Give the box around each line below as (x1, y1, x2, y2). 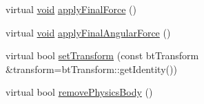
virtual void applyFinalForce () (6, 2, 136, 16)
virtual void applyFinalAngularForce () (6, 25, 171, 39)
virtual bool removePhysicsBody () (6, 85, 153, 99)
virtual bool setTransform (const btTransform (6, 48, 199, 63)
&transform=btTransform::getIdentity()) (6, 61, 177, 76)
